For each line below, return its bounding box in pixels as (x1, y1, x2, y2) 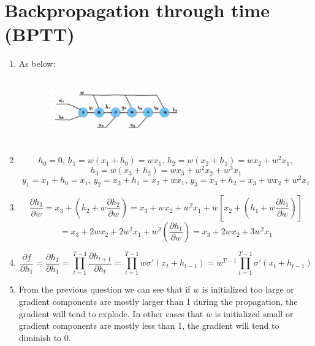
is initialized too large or (202, 283, 294, 296)
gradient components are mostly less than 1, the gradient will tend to (18, 319, 279, 332)
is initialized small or (214, 307, 294, 320)
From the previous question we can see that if (18, 283, 191, 296)
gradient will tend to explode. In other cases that (18, 307, 203, 320)
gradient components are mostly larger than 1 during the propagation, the (18, 294, 298, 307)
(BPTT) (4, 21, 75, 47)
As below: (18, 57, 56, 70)
